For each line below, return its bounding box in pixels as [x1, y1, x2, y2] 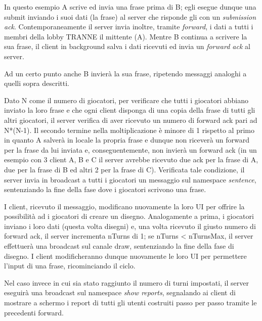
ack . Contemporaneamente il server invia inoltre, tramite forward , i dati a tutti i [4, 21, 253, 32]
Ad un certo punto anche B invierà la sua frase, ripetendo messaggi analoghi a [4, 68, 247, 78]
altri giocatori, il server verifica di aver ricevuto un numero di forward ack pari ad [4, 114, 257, 125]
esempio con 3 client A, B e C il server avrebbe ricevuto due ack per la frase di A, [4, 154, 258, 165]
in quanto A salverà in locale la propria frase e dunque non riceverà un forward [4, 134, 250, 145]
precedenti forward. [4, 307, 64, 317]
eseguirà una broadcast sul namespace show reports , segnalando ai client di [4, 287, 236, 298]
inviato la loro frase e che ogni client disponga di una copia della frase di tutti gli [4, 105, 255, 115]
